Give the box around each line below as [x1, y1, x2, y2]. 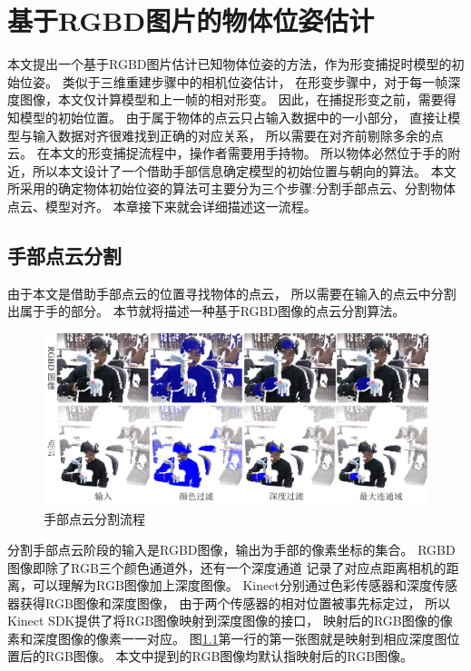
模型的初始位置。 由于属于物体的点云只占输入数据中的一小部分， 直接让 [19, 107, 448, 126]
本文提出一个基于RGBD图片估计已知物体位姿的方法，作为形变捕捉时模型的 [7, 54, 452, 74]
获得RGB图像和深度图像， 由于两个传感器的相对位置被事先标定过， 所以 [19, 593, 451, 612]
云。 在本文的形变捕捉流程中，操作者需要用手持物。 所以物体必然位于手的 [7, 143, 448, 163]
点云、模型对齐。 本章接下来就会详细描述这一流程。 [7, 196, 317, 215]
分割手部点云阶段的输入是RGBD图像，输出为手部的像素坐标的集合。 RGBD [7, 539, 456, 558]
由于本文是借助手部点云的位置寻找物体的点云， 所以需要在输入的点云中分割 [7, 283, 456, 302]
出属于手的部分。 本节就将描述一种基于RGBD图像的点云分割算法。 [7, 301, 406, 321]
